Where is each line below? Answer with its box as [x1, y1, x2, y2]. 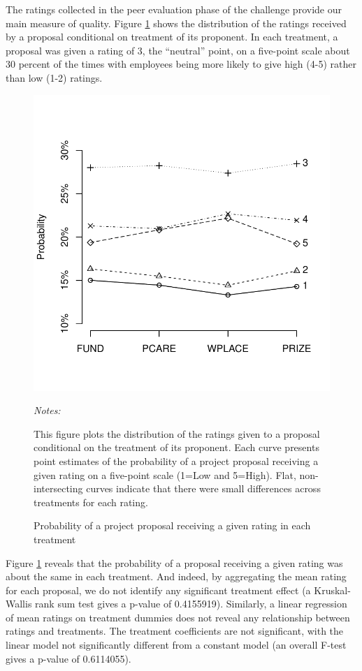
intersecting [34, 481, 83, 496]
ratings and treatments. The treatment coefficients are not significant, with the [6, 624, 344, 638]
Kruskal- [314, 582, 351, 597]
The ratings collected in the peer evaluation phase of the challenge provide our [6, 2, 342, 16]
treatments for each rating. [34, 494, 148, 509]
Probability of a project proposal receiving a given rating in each [34, 518, 311, 533]
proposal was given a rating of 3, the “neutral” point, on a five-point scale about [6, 43, 350, 57]
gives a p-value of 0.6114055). [6, 651, 131, 665]
